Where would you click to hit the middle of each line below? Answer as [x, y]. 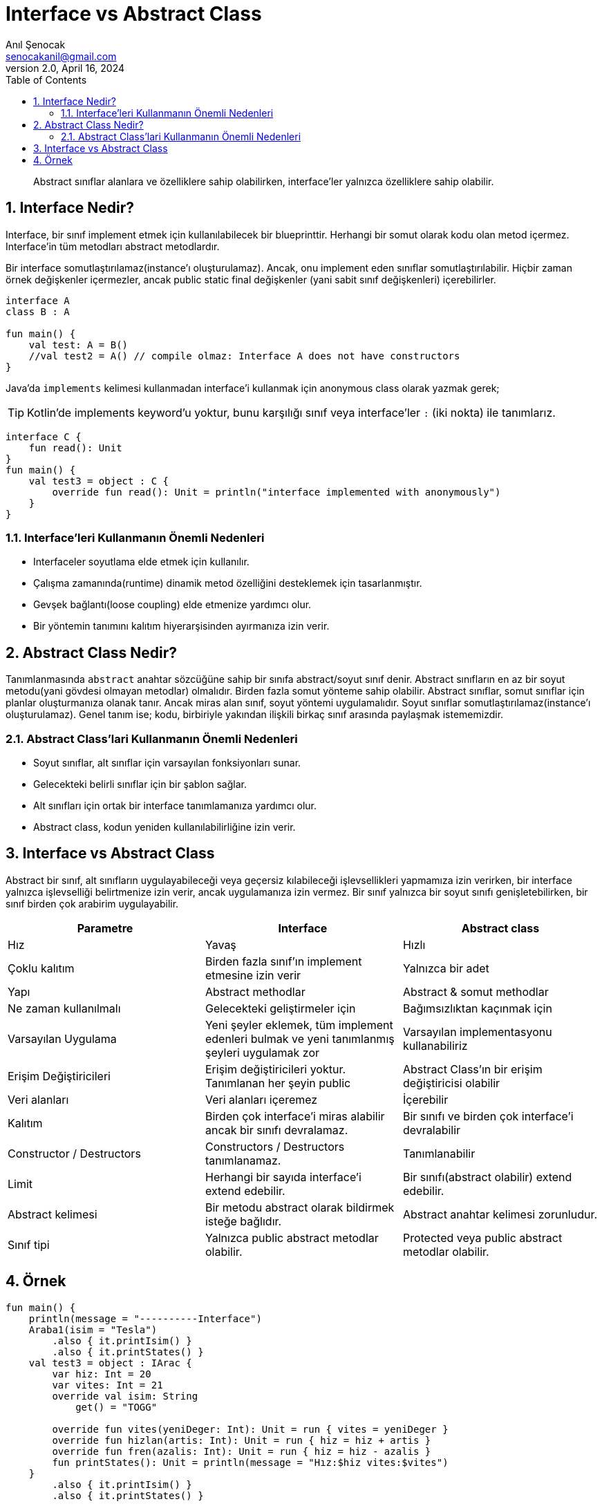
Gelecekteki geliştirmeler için [280, 1008]
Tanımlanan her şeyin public [278, 1083]
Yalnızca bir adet [446, 968]
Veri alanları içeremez [261, 1099]
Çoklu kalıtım [41, 968]
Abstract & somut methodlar [476, 991]
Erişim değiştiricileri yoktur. [275, 1069]
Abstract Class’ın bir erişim [472, 1069]
